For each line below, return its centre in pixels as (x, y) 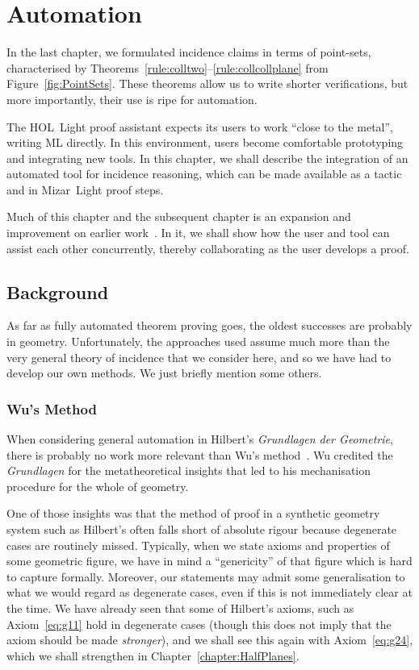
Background (58, 291)
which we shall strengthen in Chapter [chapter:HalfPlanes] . (153, 655)
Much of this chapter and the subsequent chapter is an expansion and (179, 216)
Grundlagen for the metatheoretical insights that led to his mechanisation (189, 470)
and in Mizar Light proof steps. (85, 189)
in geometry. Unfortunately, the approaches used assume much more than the (198, 341)
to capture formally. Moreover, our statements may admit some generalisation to (206, 576)
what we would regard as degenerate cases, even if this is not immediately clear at (209, 592)
